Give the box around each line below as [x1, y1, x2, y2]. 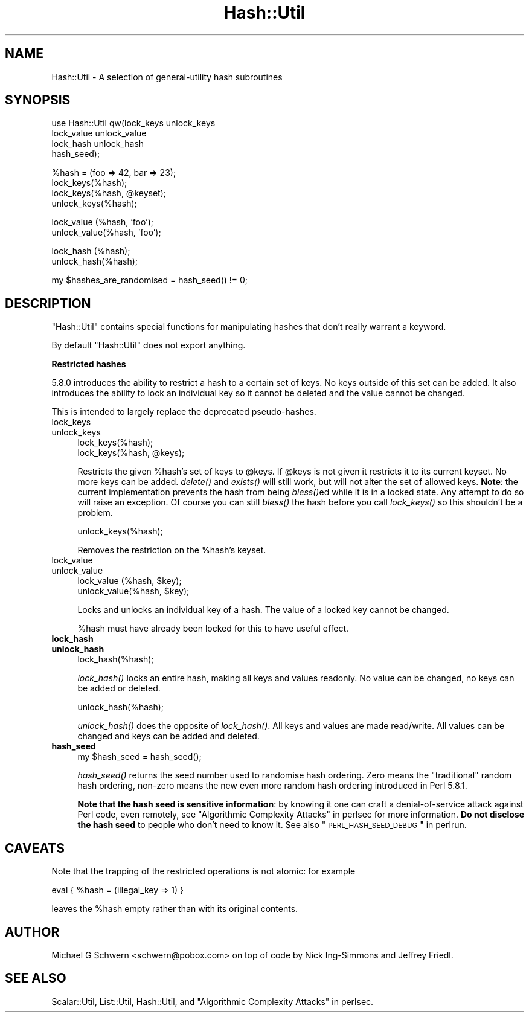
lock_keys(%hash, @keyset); [51, 188, 166, 199]
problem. [77, 507, 113, 518]
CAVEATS [5, 840, 65, 856]
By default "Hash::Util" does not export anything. [51, 340, 246, 351]
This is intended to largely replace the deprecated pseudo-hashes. [51, 406, 316, 417]
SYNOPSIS [5, 92, 71, 108]
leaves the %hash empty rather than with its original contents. [51, 903, 298, 914]
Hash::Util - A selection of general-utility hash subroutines [51, 71, 283, 82]
